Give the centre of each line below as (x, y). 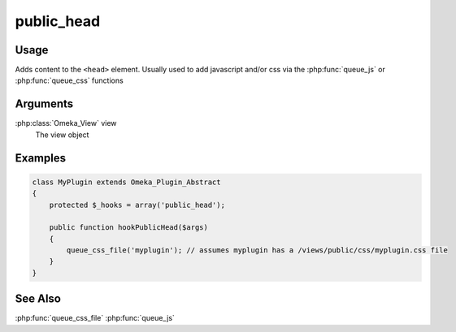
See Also (38, 299)
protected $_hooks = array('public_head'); (137, 205)
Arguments (44, 104)
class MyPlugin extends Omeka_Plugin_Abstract (126, 182)
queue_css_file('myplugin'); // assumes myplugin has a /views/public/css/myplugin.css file (257, 250)
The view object (62, 135)
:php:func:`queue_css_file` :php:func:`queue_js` (95, 318)
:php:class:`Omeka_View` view (66, 123)
